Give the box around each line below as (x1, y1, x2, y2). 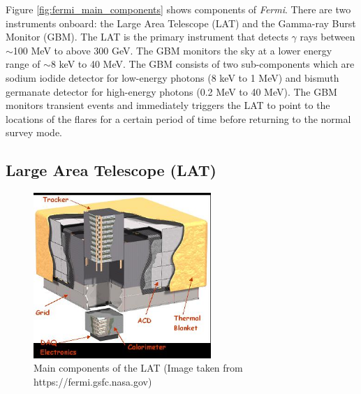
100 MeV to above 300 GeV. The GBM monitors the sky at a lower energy (13, 43, 332, 57)
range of (6, 57, 40, 71)
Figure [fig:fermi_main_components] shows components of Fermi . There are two (6, 2, 351, 16)
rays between (300, 29, 355, 44)
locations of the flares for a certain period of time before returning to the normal (6, 111, 351, 126)
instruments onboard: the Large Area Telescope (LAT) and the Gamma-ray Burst (6, 15, 356, 30)
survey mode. (6, 125, 63, 140)
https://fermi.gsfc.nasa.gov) (34, 374, 152, 388)
